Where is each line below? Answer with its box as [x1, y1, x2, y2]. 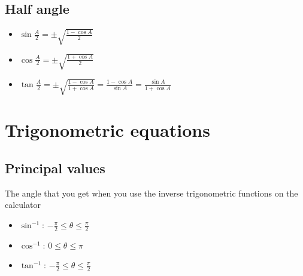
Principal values [5, 159, 105, 177]
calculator [5, 198, 41, 211]
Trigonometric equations [5, 118, 210, 142]
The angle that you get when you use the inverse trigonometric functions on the [5, 186, 298, 199]
